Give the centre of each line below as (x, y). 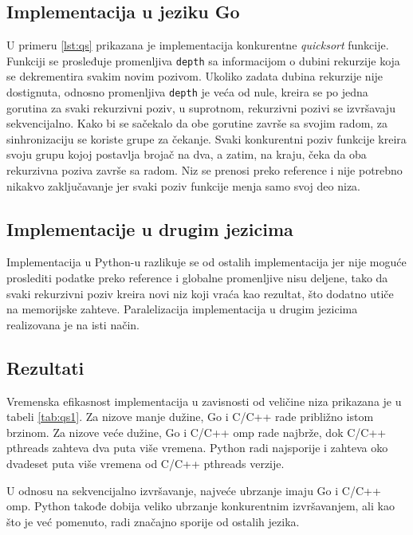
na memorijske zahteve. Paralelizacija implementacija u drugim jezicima (182, 309)
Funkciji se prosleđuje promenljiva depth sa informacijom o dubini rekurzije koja (203, 60)
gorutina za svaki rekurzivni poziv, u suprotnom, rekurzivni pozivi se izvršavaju (201, 107)
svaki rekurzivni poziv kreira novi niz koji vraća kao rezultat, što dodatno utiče (200, 293)
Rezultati (45, 367)
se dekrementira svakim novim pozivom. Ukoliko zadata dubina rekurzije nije (195, 76)
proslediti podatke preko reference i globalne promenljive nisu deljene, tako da (197, 278)
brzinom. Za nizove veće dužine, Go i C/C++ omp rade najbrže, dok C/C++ (197, 432)
